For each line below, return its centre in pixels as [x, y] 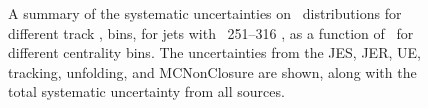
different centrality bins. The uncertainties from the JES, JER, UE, [214, 52]
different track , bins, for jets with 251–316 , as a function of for [211, 32]
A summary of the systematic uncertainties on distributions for [205, 13]
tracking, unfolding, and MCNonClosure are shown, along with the [212, 71]
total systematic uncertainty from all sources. [146, 91]
